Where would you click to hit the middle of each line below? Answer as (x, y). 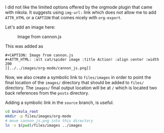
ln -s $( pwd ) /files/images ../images (44, 125)
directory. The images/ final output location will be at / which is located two (81, 88)
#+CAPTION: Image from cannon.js (39, 55)
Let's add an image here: (30, 27)
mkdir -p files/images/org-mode (38, 116)
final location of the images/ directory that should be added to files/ (74, 83)
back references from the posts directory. (47, 93)
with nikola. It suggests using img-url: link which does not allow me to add (81, 12)
